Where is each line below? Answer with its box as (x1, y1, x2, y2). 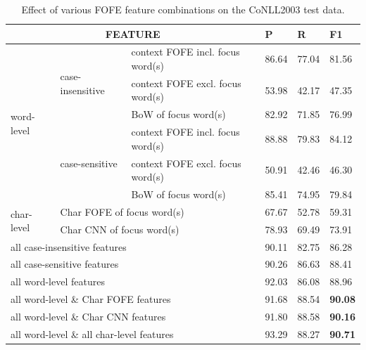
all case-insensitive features (11, 239, 127, 254)
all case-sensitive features (11, 257, 119, 271)
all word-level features (11, 274, 105, 289)
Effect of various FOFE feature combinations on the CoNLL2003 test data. (21, 2, 345, 16)
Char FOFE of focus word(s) (60, 204, 184, 219)
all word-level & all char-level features (11, 326, 174, 341)
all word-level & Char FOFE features (11, 292, 171, 306)
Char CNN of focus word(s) (60, 221, 179, 236)
